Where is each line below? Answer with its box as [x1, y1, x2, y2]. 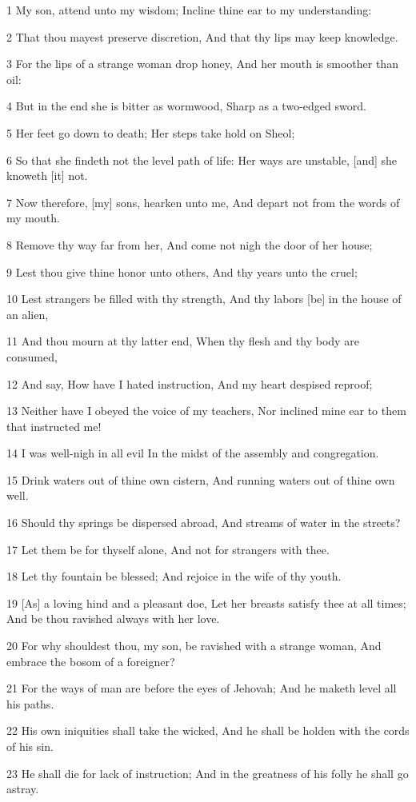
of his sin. [6, 738, 54, 754]
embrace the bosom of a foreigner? [6, 652, 175, 669]
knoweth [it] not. [6, 167, 88, 184]
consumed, [6, 348, 58, 365]
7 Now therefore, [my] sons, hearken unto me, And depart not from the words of [6, 194, 400, 210]
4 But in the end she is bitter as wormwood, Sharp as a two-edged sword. [6, 98, 366, 114]
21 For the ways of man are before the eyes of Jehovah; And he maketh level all [6, 680, 397, 696]
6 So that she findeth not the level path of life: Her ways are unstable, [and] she [6, 151, 398, 168]
